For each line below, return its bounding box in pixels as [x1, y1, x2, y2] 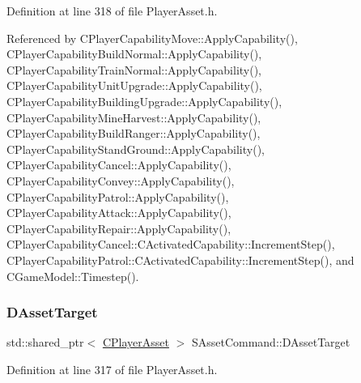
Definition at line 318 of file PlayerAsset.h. [6, 2, 218, 19]
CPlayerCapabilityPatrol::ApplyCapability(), [6, 188, 229, 205]
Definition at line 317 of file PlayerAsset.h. [6, 360, 218, 377]
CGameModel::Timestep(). [6, 267, 139, 284]
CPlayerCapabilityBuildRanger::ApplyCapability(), [6, 125, 261, 142]
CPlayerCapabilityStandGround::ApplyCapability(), [6, 140, 265, 157]
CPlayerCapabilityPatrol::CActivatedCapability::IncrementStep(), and [6, 251, 355, 268]
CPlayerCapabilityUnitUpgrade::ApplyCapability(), [6, 77, 262, 94]
